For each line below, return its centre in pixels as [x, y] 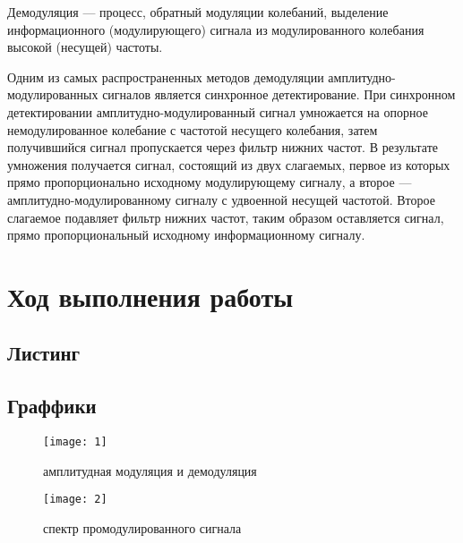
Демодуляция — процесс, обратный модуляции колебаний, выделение [198, 12]
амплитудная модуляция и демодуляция [150, 470]
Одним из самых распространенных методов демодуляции [166, 76]
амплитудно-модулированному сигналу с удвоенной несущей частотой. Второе [221, 199]
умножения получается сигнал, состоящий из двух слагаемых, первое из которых [229, 164]
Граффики [52, 406]
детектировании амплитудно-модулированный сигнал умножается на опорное [218, 111]
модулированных [53, 94]
